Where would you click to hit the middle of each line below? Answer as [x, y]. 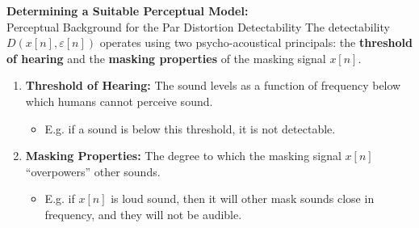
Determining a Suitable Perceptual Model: [128, 11]
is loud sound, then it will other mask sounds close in [243, 198]
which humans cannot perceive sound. [119, 101]
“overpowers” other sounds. [93, 171]
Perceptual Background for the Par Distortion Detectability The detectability [198, 26]
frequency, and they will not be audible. [143, 214]
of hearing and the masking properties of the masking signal [166, 58]
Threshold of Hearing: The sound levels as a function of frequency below [213, 85]
